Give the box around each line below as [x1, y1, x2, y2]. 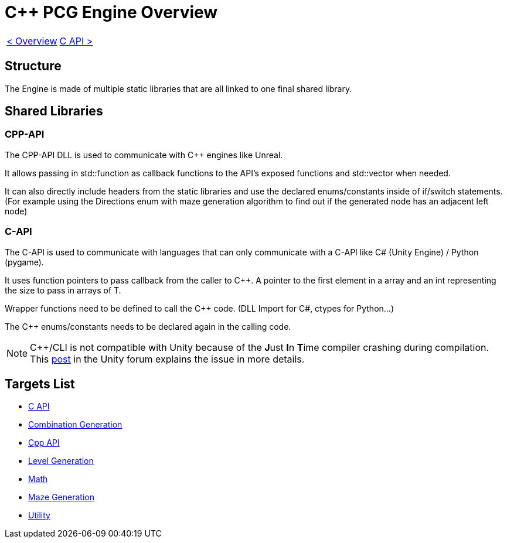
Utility [28, 510, 50, 521]
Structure [5, 59, 62, 74]
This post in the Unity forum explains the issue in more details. [30, 353, 305, 365]
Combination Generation [28, 419, 123, 430]
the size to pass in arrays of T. [5, 285, 121, 295]
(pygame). [5, 257, 44, 267]
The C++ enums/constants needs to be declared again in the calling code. [5, 321, 291, 332]
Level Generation [28, 456, 94, 466]
